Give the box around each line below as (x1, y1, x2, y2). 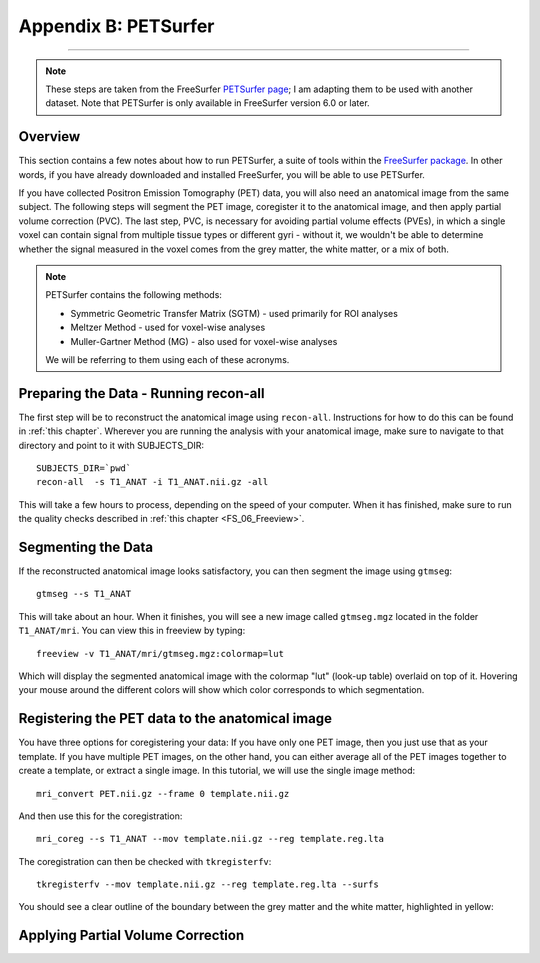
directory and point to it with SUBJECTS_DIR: (18, 439, 205, 451)
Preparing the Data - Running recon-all (18, 385, 265, 402)
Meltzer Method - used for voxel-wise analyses (70, 321, 266, 334)
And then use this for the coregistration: (18, 810, 183, 822)
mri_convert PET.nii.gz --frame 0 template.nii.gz (36, 788, 290, 799)
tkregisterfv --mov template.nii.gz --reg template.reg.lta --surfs (36, 879, 379, 890)
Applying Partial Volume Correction (18, 927, 245, 944)
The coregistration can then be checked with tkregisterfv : (18, 855, 272, 867)
